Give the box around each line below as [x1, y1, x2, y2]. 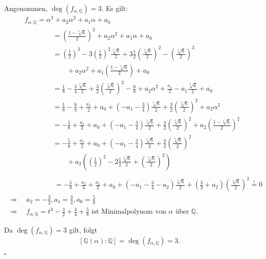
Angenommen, [4, 3, 48, 13]
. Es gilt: [101, 3, 128, 13]
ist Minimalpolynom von [91, 208, 166, 216]
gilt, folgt [69, 224, 98, 235]
